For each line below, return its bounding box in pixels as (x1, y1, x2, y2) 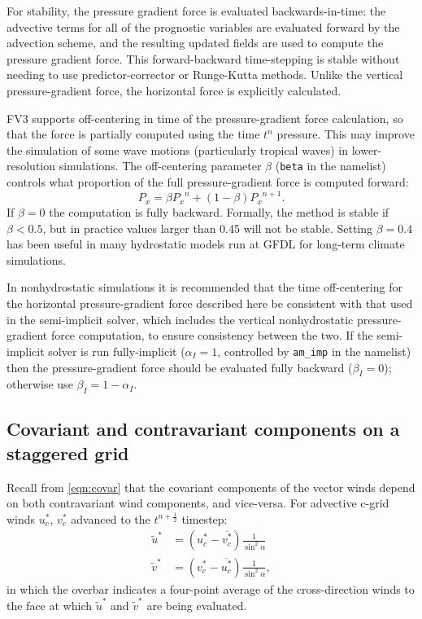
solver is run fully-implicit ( (48, 342, 185, 359)
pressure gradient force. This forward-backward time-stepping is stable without (7, 50, 400, 67)
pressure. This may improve (276, 125, 415, 143)
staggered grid (7, 440, 129, 465)
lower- (351, 141, 382, 158)
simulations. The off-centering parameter (59, 157, 262, 174)
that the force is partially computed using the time (7, 125, 260, 143)
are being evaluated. (146, 596, 247, 613)
